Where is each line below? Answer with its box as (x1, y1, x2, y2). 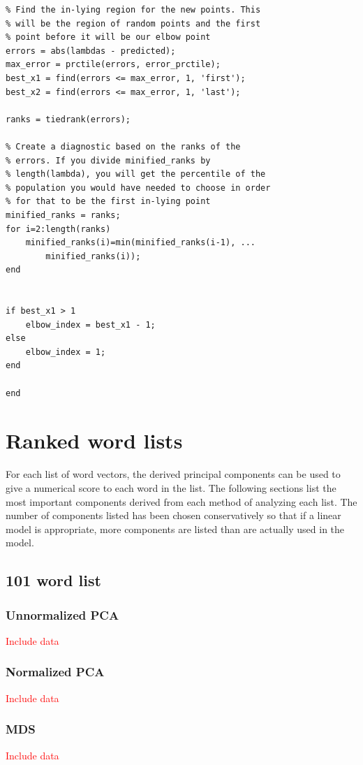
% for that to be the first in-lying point (6, 196, 211, 207)
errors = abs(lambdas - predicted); (6, 45, 176, 56)
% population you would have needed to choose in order (6, 182, 271, 193)
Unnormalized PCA (6, 606, 119, 623)
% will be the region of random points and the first (6, 18, 261, 29)
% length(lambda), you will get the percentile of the (6, 169, 266, 180)
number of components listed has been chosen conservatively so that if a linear (6, 508, 341, 523)
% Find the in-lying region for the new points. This (6, 5, 261, 15)
